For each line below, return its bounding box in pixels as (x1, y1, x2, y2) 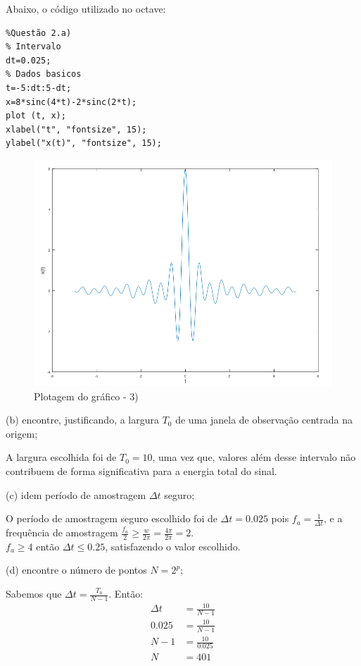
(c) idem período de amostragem (6, 487, 146, 502)
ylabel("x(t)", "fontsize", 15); (6, 138, 162, 149)
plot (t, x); (6, 111, 66, 121)
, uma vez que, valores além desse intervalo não (152, 450, 356, 464)
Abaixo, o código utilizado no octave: (6, 1, 166, 16)
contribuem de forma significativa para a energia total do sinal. (6, 464, 277, 479)
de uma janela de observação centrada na (175, 412, 353, 427)
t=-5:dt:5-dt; (6, 82, 72, 93)
